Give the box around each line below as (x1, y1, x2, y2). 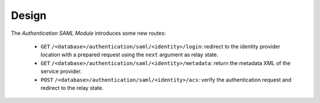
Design (11, 9, 47, 22)
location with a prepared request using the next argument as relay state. (40, 51, 219, 59)
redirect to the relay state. (40, 84, 104, 91)
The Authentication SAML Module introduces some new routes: (11, 30, 166, 37)
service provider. (40, 68, 82, 75)
